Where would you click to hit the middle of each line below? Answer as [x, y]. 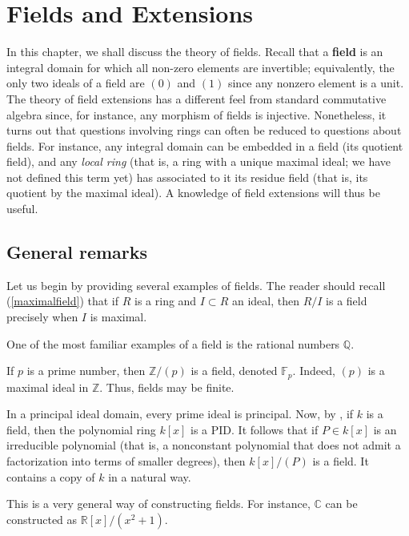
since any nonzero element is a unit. [316, 83]
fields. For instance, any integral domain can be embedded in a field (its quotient [205, 145]
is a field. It [341, 461]
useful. [22, 209]
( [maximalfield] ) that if [63, 301]
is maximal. [118, 317]
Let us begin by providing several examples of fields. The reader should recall [196, 285]
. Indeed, [314, 371]
